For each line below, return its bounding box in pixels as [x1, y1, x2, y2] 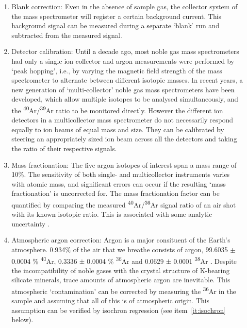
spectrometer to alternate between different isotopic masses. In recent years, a [11, 75, 243, 85]
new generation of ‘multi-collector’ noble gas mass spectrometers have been [11, 84, 235, 94]
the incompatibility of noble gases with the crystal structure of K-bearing [11, 265, 230, 275]
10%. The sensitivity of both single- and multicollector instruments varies [11, 169, 230, 179]
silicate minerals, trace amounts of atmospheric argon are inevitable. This [11, 275, 231, 285]
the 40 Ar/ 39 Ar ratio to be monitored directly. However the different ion [11, 104, 223, 115]
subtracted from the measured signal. [11, 30, 122, 40]
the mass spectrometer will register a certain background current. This [11, 11, 222, 21]
